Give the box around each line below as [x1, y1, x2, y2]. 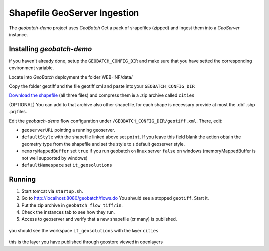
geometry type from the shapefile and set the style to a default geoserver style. [21, 141, 185, 147]
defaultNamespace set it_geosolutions [21, 162, 112, 168]
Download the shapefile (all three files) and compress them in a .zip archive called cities [9, 92, 195, 98]
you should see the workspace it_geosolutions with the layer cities [9, 227, 159, 233]
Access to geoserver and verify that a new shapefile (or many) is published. [21, 216, 177, 222]
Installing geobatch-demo [9, 45, 92, 53]
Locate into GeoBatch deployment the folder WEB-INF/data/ [9, 74, 133, 80]
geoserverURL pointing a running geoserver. [21, 127, 115, 133]
